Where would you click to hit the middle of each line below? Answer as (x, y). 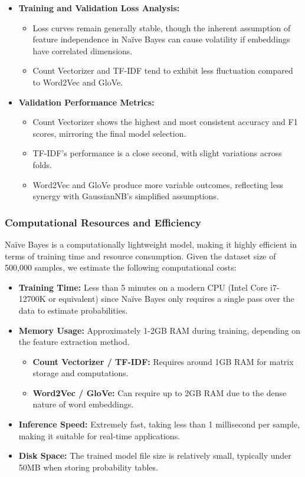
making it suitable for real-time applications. (99, 435)
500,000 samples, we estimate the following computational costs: (121, 267)
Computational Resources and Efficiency (103, 222)
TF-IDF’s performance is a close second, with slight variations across (157, 153)
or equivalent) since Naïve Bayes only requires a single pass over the (171, 299)
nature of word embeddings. (83, 404)
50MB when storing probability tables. (88, 467)
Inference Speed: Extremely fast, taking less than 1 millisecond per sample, (159, 424)
